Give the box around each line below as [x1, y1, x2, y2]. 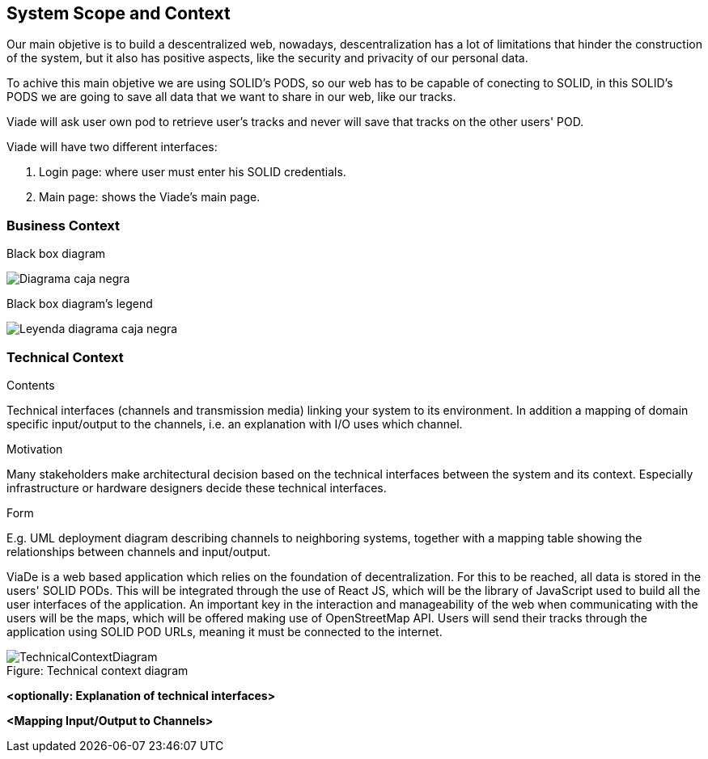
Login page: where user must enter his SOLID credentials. [39, 165, 346, 179]
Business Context [6, 217, 121, 234]
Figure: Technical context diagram [6, 663, 189, 677]
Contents [6, 377, 55, 392]
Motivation [6, 441, 63, 456]
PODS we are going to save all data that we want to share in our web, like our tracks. [6, 90, 456, 104]
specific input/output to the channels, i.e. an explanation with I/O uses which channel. [6, 416, 463, 431]
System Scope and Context [6, 3, 231, 23]
